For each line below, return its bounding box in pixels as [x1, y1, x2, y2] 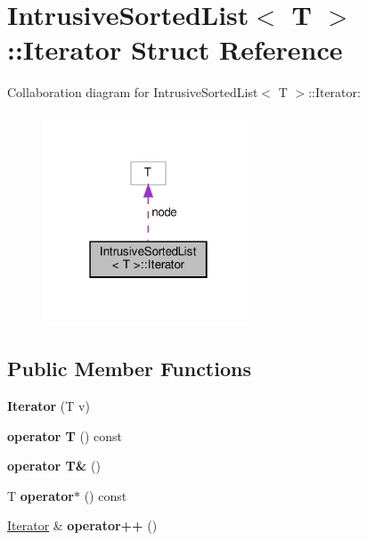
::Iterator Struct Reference [7, 31, 343, 68]
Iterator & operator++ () [7, 516, 158, 535]
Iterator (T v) [7, 397, 90, 415]
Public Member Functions [7, 355, 251, 382]
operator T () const [7, 426, 122, 445]
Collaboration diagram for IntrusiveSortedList [7, 83, 258, 102]
